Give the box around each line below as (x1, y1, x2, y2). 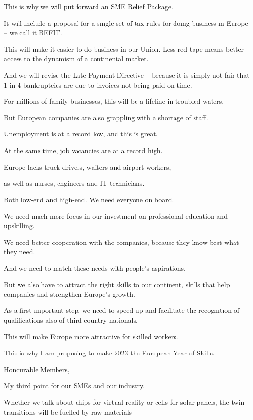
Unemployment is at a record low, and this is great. (4, 129, 158, 139)
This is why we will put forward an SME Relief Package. (4, 1, 173, 11)
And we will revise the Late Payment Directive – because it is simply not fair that (4, 69, 250, 80)
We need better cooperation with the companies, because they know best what (4, 237, 239, 247)
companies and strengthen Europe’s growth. (4, 288, 135, 299)
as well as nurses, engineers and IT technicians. (4, 178, 145, 188)
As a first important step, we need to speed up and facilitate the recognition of (4, 305, 240, 315)
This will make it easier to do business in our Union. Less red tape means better (4, 44, 244, 54)
